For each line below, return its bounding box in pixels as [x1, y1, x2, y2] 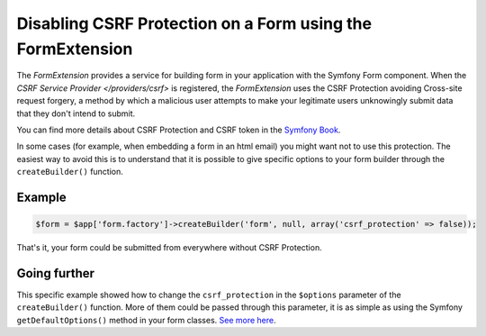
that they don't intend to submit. [16, 108, 136, 119]
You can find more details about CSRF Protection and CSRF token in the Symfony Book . [16, 124, 341, 135]
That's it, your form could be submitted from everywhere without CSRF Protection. [16, 242, 323, 253]
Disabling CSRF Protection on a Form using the [16, 14, 373, 33]
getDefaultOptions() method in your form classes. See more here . [16, 314, 276, 325]
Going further [16, 266, 94, 281]
